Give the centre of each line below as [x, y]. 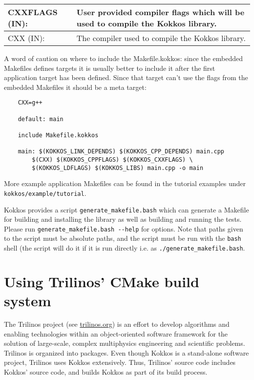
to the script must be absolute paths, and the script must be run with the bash [123, 238]
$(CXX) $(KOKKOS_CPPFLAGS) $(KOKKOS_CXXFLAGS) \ [112, 159]
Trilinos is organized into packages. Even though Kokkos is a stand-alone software [127, 352]
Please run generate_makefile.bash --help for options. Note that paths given [124, 228]
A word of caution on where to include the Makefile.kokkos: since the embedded [124, 58]
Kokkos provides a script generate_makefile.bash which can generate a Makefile [127, 209]
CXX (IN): [26, 38]
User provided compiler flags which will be [160, 12]
